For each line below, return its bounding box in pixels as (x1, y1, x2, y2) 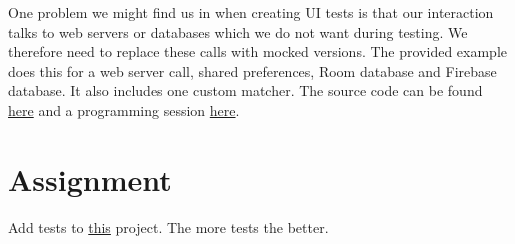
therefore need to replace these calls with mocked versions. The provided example (8, 41, 507, 62)
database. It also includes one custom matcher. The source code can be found (8, 80, 483, 101)
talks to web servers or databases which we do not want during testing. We (8, 21, 468, 42)
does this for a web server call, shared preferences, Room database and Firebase (8, 60, 497, 81)
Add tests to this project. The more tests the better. (8, 216, 329, 237)
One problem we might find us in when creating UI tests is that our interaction (8, 2, 494, 22)
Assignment (8, 158, 172, 199)
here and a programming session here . (8, 99, 240, 120)
